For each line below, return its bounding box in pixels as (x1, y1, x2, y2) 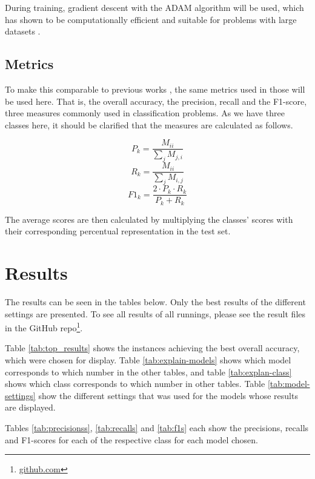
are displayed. (5, 401, 56, 414)
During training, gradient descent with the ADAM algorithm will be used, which (5, 1, 304, 13)
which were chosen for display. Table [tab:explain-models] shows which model (5, 353, 291, 366)
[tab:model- (267, 377, 310, 390)
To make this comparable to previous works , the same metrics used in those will (5, 82, 305, 95)
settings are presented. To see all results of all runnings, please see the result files (5, 307, 306, 320)
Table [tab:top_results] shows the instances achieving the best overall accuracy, (5, 342, 300, 354)
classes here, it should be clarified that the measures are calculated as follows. (5, 118, 293, 131)
